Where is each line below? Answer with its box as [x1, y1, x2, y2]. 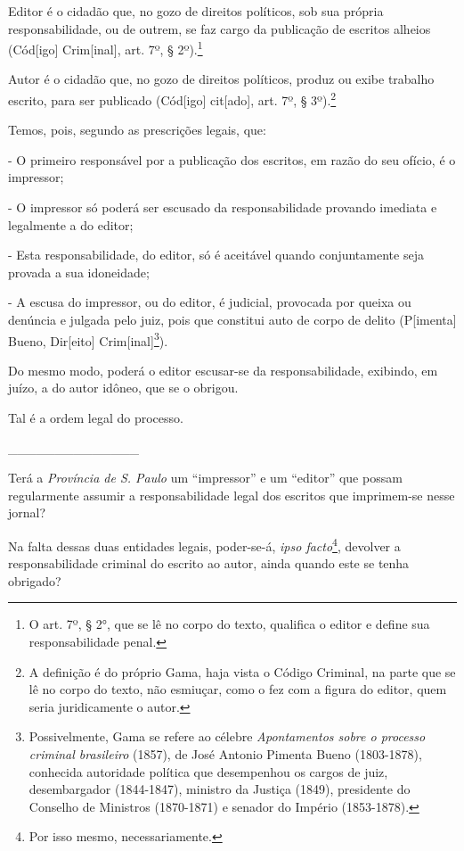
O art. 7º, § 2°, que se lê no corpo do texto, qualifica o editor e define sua [28, 615, 430, 633]
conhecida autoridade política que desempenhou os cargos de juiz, [28, 762, 388, 781]
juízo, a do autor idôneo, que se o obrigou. [8, 378, 239, 397]
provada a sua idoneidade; [8, 262, 150, 281]
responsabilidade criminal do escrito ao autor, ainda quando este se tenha [8, 554, 410, 573]
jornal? [8, 503, 46, 522]
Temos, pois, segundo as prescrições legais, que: [8, 120, 266, 139]
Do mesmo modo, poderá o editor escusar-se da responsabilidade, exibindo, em [8, 360, 438, 379]
